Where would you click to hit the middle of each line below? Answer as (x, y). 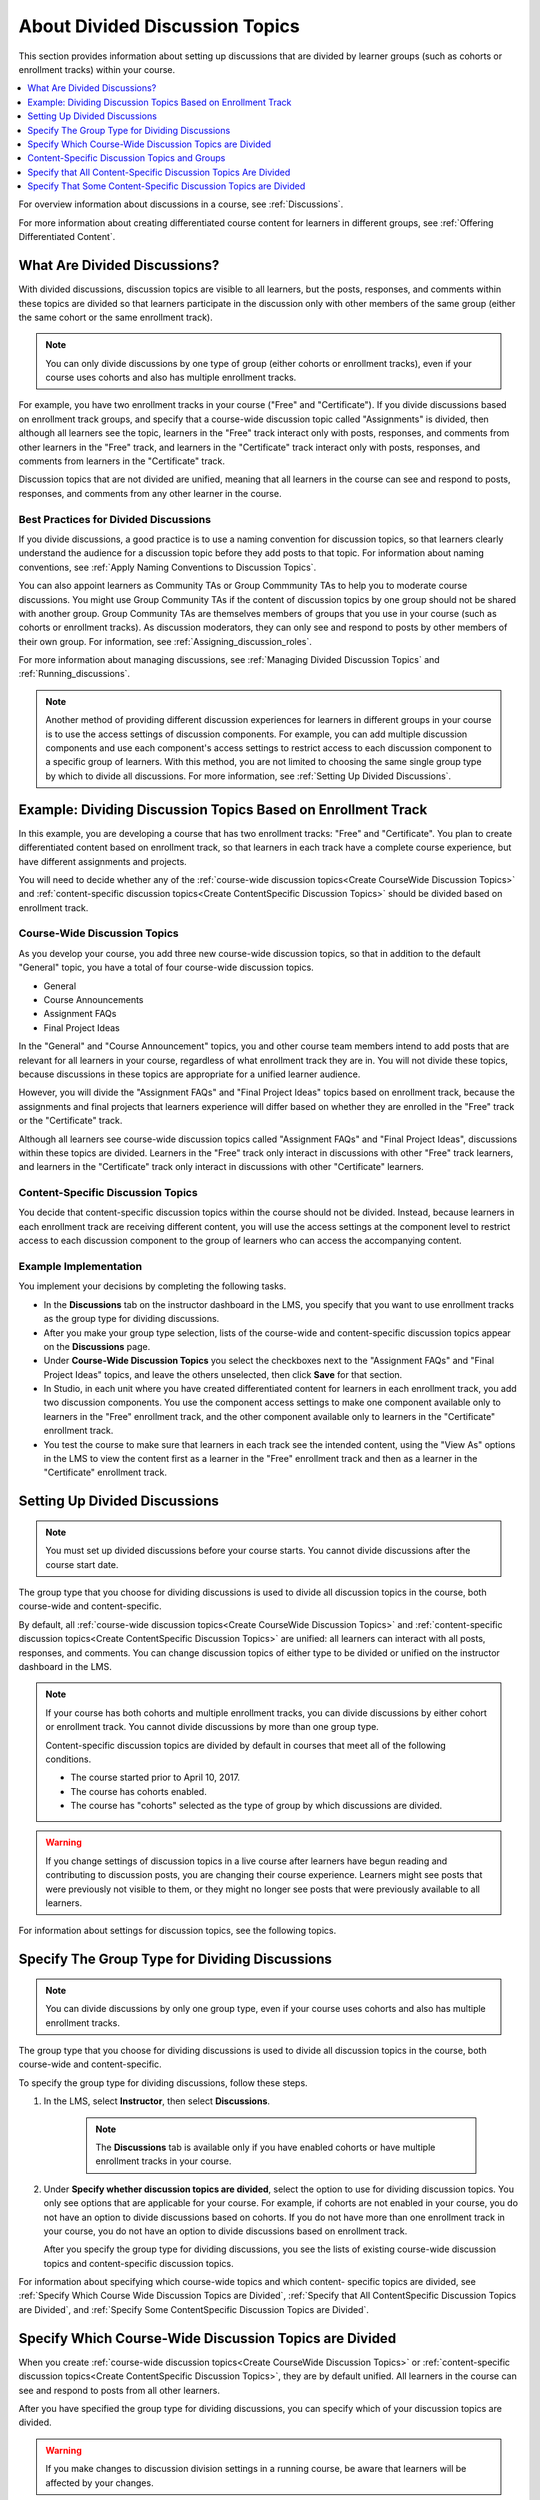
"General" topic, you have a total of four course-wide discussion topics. (166, 967)
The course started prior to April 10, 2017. (155, 1777)
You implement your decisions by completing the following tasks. (152, 1286)
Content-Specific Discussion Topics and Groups (126, 158)
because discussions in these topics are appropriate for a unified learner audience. (189, 1074)
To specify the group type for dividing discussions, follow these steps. (163, 2082)
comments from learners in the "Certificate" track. (121, 461)
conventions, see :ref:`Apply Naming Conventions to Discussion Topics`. (167, 567)
